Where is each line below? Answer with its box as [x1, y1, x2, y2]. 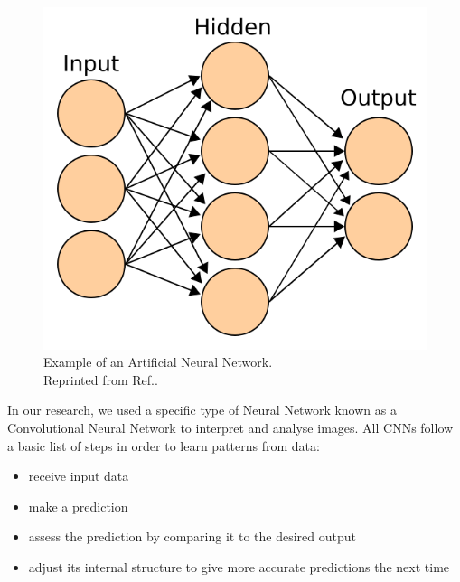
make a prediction [28, 496, 128, 515]
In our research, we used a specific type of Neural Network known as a [7, 400, 397, 419]
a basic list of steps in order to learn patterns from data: [7, 436, 320, 455]
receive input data [28, 466, 129, 485]
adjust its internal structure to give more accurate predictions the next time [28, 557, 450, 576]
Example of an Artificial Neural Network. [43, 352, 273, 371]
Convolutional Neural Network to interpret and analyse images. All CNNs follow [7, 418, 454, 436]
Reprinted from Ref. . [43, 370, 158, 389]
